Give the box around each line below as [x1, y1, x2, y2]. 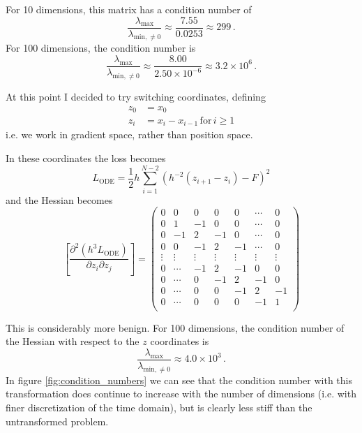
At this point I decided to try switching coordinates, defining [6, 89, 266, 103]
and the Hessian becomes [6, 192, 113, 207]
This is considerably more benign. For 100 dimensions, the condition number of [6, 320, 345, 335]
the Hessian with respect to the [6, 334, 139, 348]
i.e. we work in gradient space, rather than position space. [6, 127, 253, 142]
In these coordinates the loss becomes [6, 151, 166, 166]
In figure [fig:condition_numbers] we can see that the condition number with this [6, 372, 352, 387]
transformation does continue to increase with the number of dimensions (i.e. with [6, 386, 356, 401]
